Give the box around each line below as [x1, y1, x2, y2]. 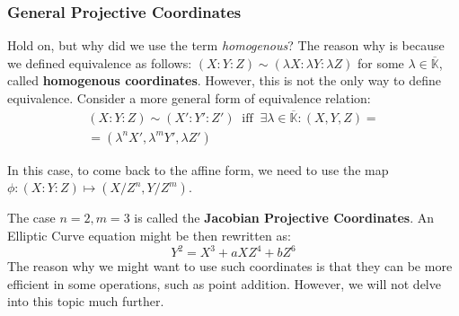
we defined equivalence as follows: [7, 53, 192, 72]
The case [7, 208, 56, 227]
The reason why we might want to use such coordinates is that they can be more [7, 257, 453, 276]
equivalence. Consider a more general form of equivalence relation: [7, 89, 371, 107]
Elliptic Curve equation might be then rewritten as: [7, 226, 291, 245]
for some [357, 53, 404, 72]
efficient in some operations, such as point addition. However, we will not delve [7, 274, 441, 293]
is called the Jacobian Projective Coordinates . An [134, 208, 434, 227]
